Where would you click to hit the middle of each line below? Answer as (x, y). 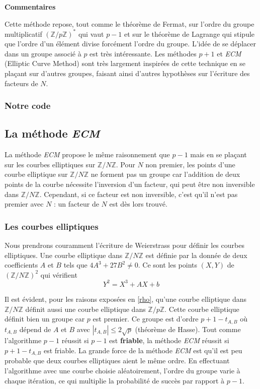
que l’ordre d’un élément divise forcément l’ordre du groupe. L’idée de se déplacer (130, 44)
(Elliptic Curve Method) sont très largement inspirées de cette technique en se (125, 63)
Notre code (28, 106)
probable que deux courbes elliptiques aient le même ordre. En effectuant (117, 361)
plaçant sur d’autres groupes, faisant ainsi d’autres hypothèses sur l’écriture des (127, 73)
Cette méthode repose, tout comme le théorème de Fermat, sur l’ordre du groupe (129, 23)
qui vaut (91, 34)
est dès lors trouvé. (138, 204)
